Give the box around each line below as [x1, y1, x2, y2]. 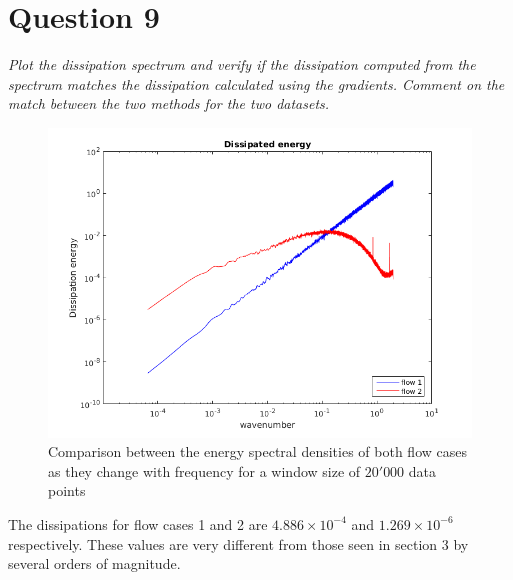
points [48, 480, 86, 501]
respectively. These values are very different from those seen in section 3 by [8, 533, 469, 554]
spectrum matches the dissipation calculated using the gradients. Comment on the [8, 73, 505, 94]
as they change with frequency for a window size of [48, 460, 361, 481]
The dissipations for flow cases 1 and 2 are [8, 513, 268, 534]
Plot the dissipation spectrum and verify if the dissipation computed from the [8, 54, 476, 75]
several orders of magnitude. [8, 553, 181, 574]
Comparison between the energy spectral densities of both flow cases [48, 441, 467, 462]
